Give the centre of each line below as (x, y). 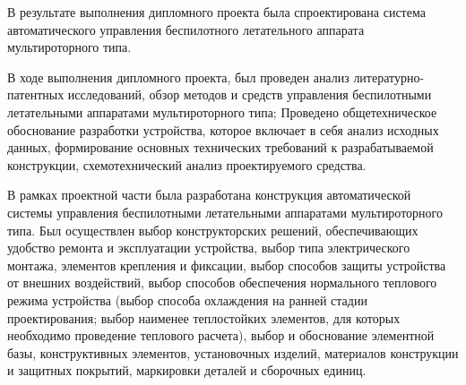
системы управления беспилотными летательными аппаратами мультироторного (225, 212)
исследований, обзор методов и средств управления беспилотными (250, 94)
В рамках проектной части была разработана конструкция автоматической (209, 195)
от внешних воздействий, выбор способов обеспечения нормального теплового (222, 282)
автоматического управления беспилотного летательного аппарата (186, 29)
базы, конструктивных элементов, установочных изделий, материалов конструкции (233, 352)
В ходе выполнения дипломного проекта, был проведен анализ (178, 77)
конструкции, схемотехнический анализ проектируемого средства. (187, 164)
